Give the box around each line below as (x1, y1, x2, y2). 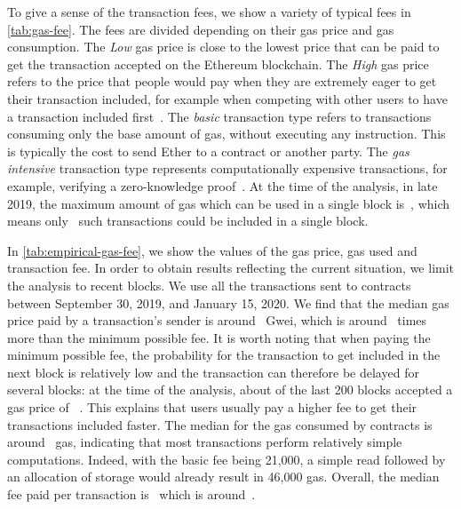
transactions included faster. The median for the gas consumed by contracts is (7, 415, 433, 433)
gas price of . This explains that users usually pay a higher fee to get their (7, 398, 417, 417)
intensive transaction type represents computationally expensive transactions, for (7, 159, 448, 178)
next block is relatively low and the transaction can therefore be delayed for (7, 362, 419, 381)
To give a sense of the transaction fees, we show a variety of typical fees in (7, 3, 411, 20)
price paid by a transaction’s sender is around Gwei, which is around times (7, 311, 427, 330)
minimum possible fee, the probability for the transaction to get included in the (7, 346, 441, 364)
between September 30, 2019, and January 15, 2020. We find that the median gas (7, 293, 449, 312)
